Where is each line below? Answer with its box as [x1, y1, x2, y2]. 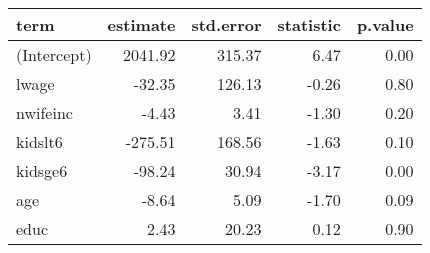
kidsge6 [16, 159, 68, 182]
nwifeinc [16, 101, 73, 124]
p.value [356, 13, 414, 36]
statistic [277, 13, 341, 36]
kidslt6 [16, 130, 63, 153]
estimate [107, 13, 176, 36]
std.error [191, 13, 262, 36]
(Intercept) [16, 43, 92, 66]
